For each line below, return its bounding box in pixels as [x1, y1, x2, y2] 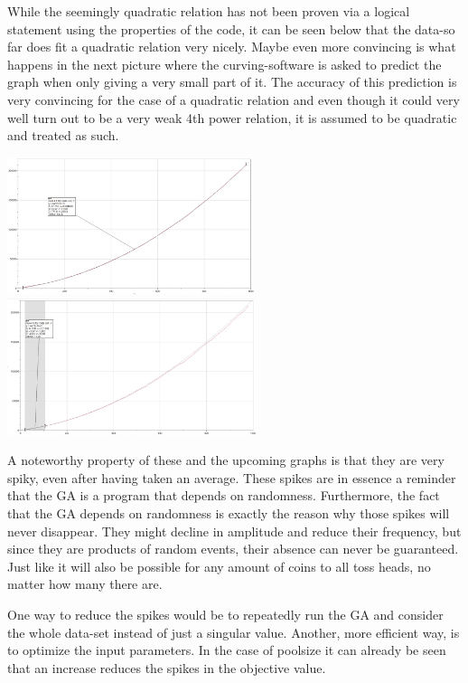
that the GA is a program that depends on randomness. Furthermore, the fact [7, 486, 440, 505]
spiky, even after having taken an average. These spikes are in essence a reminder [7, 468, 456, 487]
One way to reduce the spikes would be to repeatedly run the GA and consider [7, 605, 444, 624]
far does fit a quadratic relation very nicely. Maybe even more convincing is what [7, 37, 456, 56]
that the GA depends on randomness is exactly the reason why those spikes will [7, 504, 450, 523]
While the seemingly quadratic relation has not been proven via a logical [7, 2, 410, 20]
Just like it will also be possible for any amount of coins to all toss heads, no [7, 556, 431, 575]
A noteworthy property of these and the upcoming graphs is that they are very [7, 451, 445, 470]
